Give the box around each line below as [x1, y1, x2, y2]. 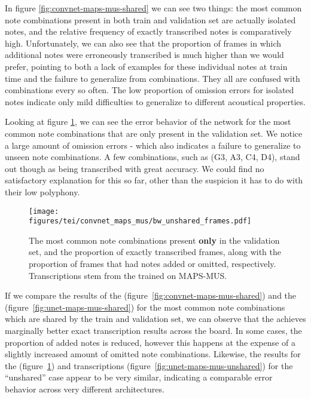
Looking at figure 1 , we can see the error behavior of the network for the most [5, 115, 291, 128]
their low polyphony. [5, 185, 80, 198]
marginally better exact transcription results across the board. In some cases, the [5, 324, 302, 336]
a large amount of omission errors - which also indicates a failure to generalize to [5, 139, 301, 151]
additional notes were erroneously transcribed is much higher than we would [5, 48, 284, 61]
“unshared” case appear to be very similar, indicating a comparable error [5, 371, 273, 383]
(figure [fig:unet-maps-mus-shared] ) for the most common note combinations [5, 300, 285, 313]
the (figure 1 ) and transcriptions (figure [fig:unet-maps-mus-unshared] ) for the [5, 359, 293, 372]
